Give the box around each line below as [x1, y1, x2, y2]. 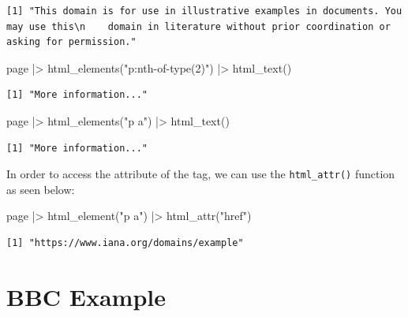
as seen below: [6, 181, 75, 197]
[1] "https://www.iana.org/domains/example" [6, 237, 244, 248]
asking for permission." [6, 36, 137, 48]
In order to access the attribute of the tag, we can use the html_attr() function [6, 166, 395, 182]
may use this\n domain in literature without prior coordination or [6, 21, 391, 32]
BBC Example [6, 280, 167, 312]
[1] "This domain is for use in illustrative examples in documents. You [6, 6, 402, 17]
